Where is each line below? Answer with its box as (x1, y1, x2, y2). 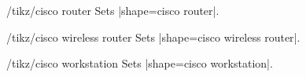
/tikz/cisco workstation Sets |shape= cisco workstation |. (6, 55, 273, 71)
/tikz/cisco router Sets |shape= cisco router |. (6, 2, 219, 18)
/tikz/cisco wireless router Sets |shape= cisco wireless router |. (6, 28, 300, 45)
